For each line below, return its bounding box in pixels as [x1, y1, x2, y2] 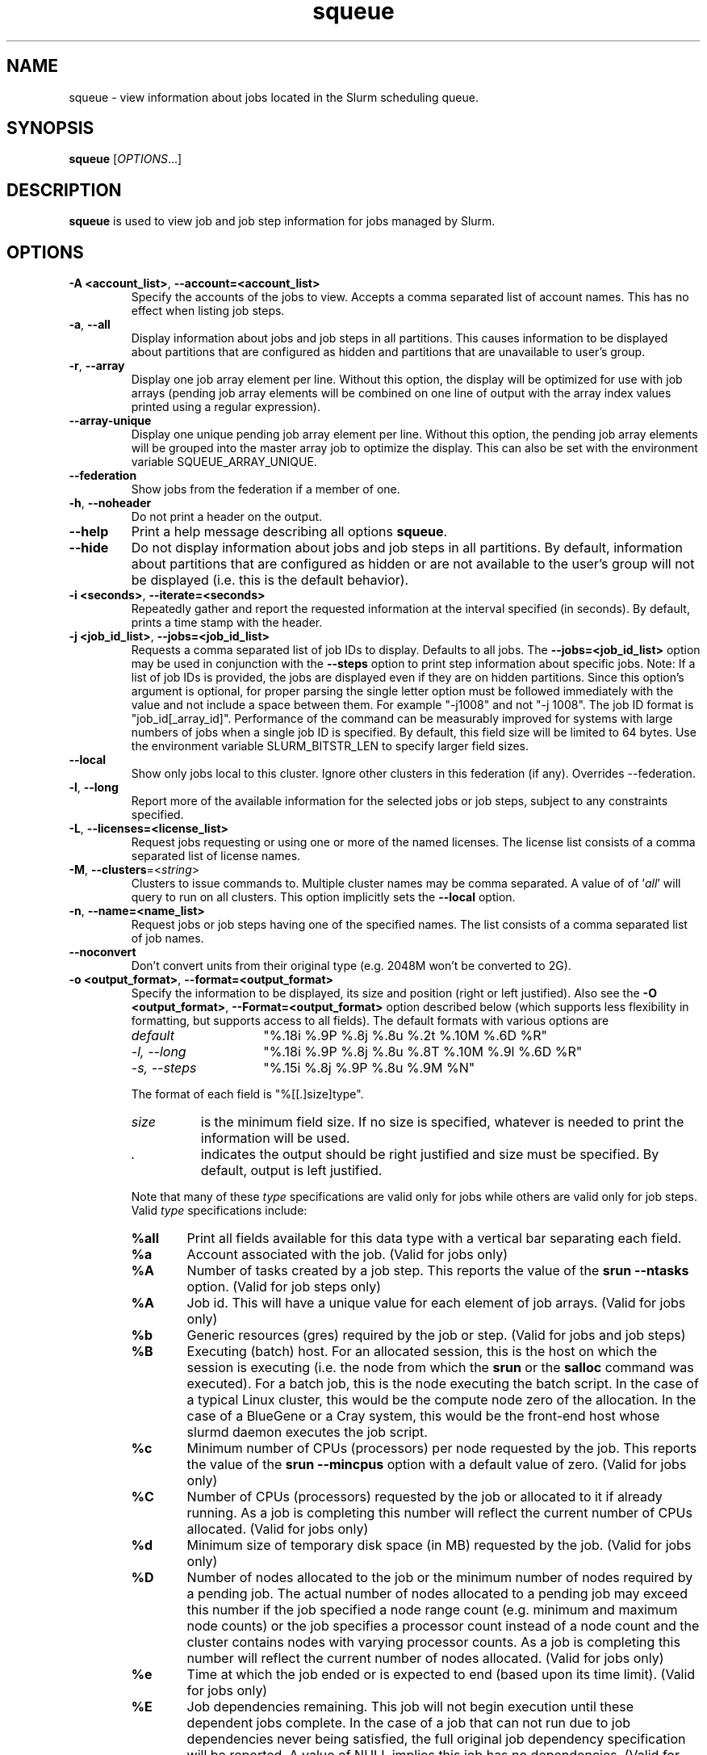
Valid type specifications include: [131, 1203, 307, 1218]
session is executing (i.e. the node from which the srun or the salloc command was [186, 1359, 694, 1376]
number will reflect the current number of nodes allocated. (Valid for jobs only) [186, 1650, 664, 1667]
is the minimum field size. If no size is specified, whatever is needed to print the [200, 1114, 684, 1131]
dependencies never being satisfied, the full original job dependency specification [186, 1731, 686, 1748]
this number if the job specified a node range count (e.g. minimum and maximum [186, 1602, 678, 1619]
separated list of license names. [131, 849, 301, 863]
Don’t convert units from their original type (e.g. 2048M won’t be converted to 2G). [131, 959, 571, 973]
